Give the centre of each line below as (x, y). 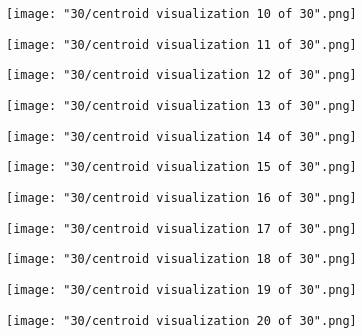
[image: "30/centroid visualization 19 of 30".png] (181, 289)
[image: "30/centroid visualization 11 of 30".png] (181, 44)
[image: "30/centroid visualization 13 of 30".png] (181, 105)
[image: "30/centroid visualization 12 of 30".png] (181, 75)
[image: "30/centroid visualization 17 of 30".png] (181, 228)
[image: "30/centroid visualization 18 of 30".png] (181, 259)
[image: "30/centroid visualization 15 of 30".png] (181, 167)
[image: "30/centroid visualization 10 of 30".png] (181, 14)
